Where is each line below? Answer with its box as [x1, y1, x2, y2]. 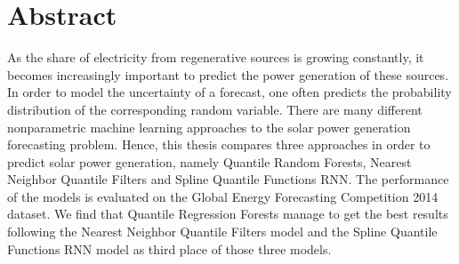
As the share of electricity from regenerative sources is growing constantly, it [7, 48, 424, 67]
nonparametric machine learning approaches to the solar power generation [7, 117, 411, 136]
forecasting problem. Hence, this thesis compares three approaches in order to [7, 135, 431, 154]
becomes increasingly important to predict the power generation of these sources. [7, 65, 449, 84]
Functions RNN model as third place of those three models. [7, 239, 332, 258]
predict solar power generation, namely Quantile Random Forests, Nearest [7, 152, 412, 171]
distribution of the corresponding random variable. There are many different [7, 100, 423, 118]
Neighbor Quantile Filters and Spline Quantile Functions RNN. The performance [7, 170, 449, 188]
